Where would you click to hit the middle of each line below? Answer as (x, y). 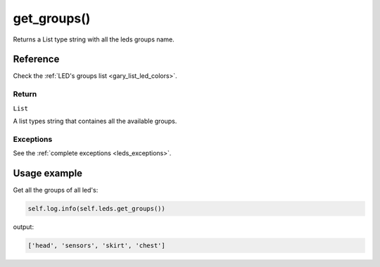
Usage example (48, 173)
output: (24, 227)
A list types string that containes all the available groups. (95, 121)
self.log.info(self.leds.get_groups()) (96, 209)
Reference (36, 59)
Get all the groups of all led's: (56, 190)
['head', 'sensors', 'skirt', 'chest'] (96, 245)
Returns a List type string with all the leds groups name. (94, 39)
